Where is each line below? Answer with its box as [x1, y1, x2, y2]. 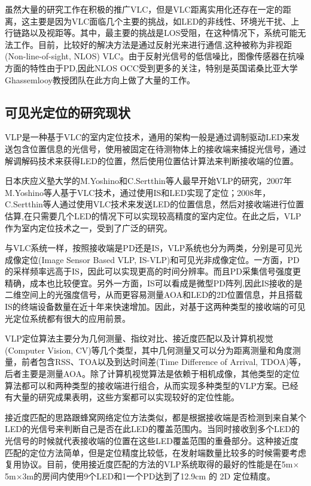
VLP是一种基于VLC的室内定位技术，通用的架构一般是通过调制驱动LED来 [5, 131, 292, 143]
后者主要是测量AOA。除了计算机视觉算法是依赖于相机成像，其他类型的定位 [5, 367, 300, 380]
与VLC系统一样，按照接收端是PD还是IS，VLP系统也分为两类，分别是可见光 [5, 242, 303, 254]
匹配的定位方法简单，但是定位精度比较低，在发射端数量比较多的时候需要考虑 [5, 446, 306, 458]
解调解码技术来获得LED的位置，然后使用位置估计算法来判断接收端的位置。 [5, 154, 298, 167]
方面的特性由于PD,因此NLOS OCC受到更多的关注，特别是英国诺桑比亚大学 [5, 61, 298, 74]
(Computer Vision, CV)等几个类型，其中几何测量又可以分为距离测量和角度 [5, 343, 292, 356]
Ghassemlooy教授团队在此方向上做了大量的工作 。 [5, 73, 195, 86]
